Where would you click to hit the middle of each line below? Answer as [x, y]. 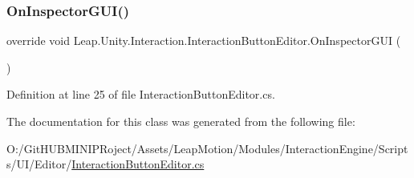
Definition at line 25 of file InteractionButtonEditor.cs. [141, 94]
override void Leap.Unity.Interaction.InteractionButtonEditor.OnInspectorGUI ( [204, 40]
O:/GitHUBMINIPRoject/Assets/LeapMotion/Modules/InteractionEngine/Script [207, 148]
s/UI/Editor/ [39, 164]
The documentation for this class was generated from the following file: [181, 121]
